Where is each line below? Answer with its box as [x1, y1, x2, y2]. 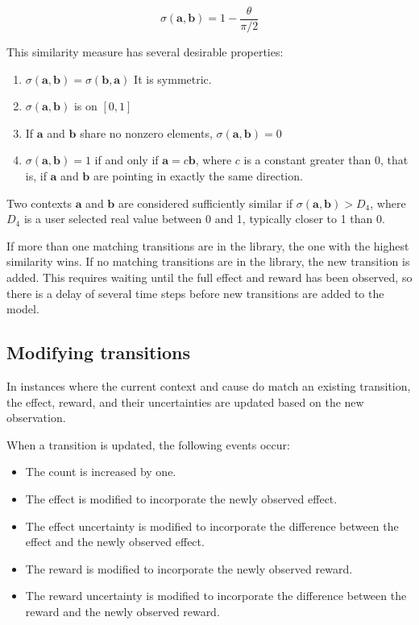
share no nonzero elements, [80, 124, 213, 141]
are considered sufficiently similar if [118, 194, 293, 211]
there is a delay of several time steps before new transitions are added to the [6, 284, 384, 301]
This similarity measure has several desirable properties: [6, 43, 284, 60]
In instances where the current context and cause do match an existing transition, [6, 377, 411, 394]
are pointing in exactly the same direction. [93, 168, 303, 184]
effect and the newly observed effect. [25, 533, 205, 550]
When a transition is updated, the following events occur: [6, 436, 290, 453]
